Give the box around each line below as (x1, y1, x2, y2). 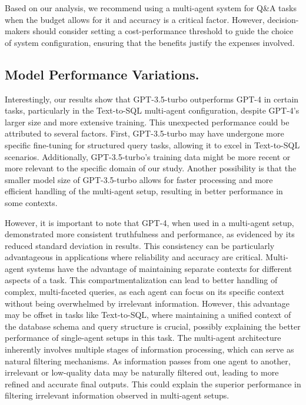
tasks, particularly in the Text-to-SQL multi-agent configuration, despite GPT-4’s (5, 104, 300, 117)
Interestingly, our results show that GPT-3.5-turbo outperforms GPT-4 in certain (5, 92, 299, 105)
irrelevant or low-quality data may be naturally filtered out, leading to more (5, 366, 279, 379)
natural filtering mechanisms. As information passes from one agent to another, (5, 354, 291, 367)
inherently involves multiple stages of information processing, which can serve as (5, 343, 294, 356)
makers (5, 25, 30, 37)
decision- (267, 13, 299, 25)
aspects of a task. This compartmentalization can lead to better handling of (5, 274, 278, 286)
